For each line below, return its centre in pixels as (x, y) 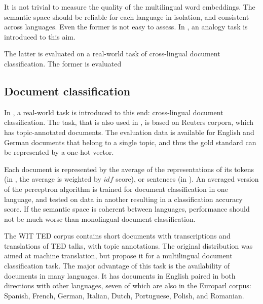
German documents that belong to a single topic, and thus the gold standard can (130, 142)
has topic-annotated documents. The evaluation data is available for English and (129, 132)
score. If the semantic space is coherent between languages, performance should (127, 209)
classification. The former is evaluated (63, 63)
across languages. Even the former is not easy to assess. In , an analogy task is (126, 27)
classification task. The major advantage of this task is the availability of (117, 266)
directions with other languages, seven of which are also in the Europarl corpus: (128, 285)
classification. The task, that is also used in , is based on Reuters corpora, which (129, 122)
